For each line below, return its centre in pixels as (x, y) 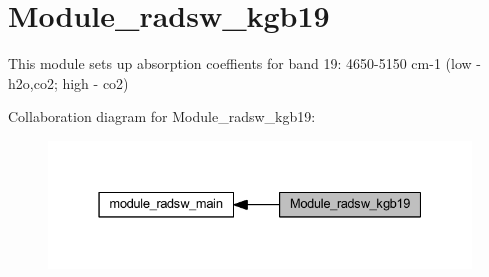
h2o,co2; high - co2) (68, 82)
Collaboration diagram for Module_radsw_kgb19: (162, 116)
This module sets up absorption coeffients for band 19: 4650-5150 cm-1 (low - (244, 63)
